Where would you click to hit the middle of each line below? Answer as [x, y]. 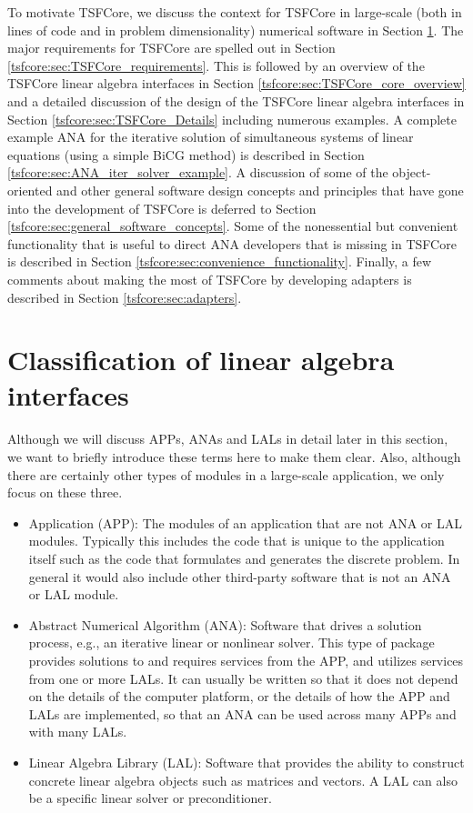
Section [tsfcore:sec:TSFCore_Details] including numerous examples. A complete [232, 119]
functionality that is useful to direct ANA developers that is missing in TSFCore [232, 243]
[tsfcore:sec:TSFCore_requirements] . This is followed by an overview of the [216, 65]
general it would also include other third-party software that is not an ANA [240, 576]
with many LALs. [78, 732]
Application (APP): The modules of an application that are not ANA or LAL [245, 522]
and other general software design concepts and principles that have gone [260, 190]
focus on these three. [65, 492]
